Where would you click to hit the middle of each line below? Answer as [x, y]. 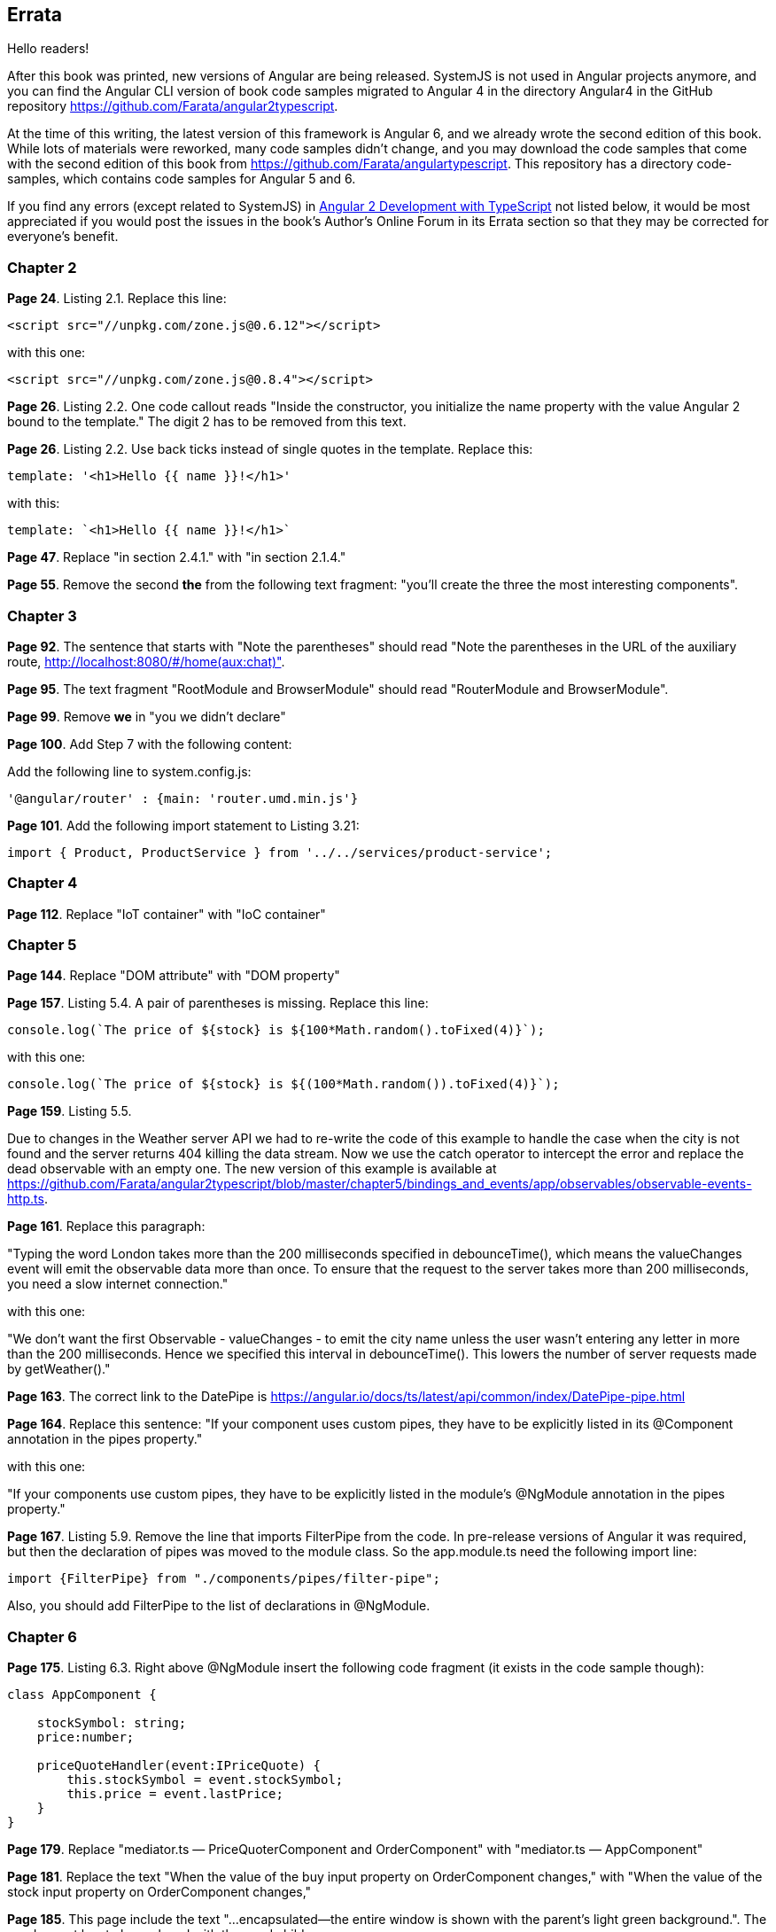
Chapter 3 [42, 615]
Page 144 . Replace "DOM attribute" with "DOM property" [174, 976]
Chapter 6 [42, 1636]
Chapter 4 [43, 883]
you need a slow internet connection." [118, 1284]
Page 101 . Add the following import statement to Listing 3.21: [183, 825]
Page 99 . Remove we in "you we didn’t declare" [147, 716]
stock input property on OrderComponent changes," [159, 1892]
